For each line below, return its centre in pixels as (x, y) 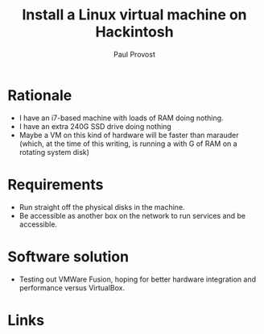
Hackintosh (134, 32)
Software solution (68, 257)
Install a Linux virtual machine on (134, 15)
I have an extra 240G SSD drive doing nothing (95, 126)
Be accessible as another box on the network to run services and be (132, 215)
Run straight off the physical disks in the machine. (102, 207)
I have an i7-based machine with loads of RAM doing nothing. (121, 118)
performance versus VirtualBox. (72, 287)
